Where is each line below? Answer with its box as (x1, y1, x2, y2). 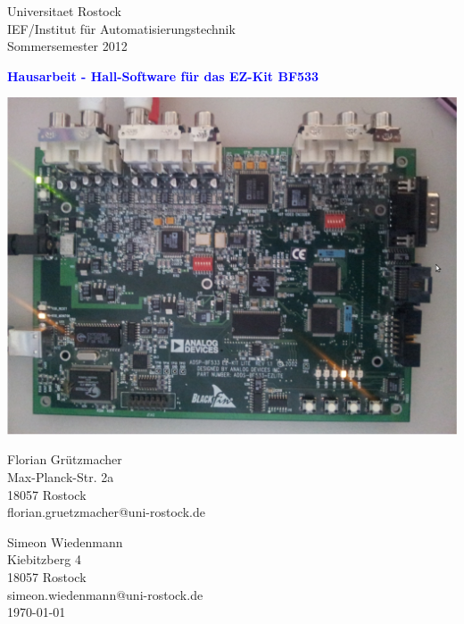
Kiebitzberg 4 (7, 550, 81, 569)
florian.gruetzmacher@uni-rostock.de (7, 503, 205, 521)
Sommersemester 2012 (7, 37, 128, 55)
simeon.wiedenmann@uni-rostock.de (7, 585, 203, 603)
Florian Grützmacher (7, 450, 122, 469)
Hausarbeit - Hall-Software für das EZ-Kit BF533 (7, 66, 319, 85)
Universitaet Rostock (7, 2, 121, 20)
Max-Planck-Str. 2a (7, 468, 114, 487)
